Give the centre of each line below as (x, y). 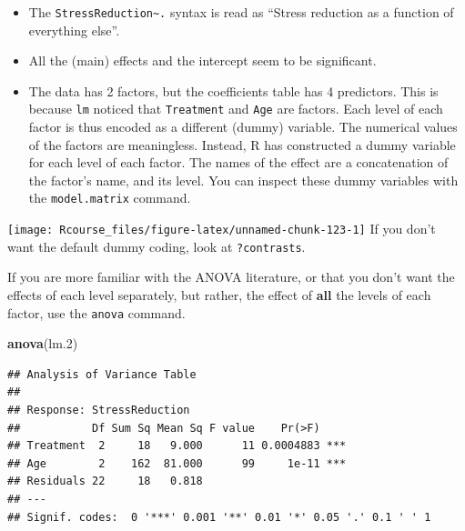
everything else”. (74, 30)
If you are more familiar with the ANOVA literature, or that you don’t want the (231, 277)
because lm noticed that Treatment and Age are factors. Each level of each (236, 109)
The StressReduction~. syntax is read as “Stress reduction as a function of (241, 12)
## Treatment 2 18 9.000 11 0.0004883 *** (177, 446)
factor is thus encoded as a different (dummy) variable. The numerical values (243, 127)
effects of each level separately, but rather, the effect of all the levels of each (219, 295)
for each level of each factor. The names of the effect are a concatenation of (238, 162)
